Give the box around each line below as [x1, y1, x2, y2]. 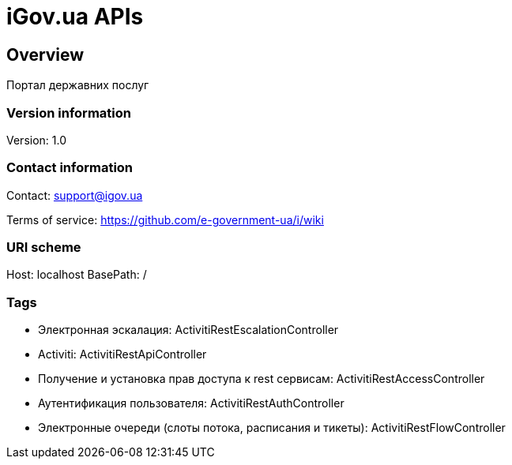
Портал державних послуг [6, 78, 149, 92]
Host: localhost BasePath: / [6, 268, 147, 282]
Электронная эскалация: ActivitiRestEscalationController [38, 323, 339, 337]
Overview [6, 44, 85, 65]
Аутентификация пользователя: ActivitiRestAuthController [38, 396, 344, 411]
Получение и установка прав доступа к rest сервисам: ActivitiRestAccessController [38, 372, 485, 386]
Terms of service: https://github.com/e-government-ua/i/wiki [6, 212, 324, 227]
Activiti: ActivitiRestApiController [38, 347, 207, 362]
